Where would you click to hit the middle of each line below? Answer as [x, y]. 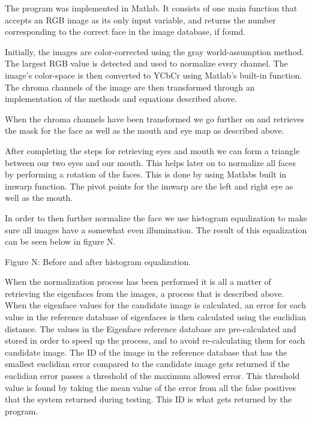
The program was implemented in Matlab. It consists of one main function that [151, 8]
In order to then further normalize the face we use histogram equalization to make [156, 217]
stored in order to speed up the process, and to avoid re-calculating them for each [155, 340]
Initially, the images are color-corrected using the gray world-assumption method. [154, 51]
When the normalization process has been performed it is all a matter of [138, 282]
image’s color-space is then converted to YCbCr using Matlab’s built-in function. [154, 75]
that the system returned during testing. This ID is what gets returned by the [148, 399]
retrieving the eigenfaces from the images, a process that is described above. [145, 293]
